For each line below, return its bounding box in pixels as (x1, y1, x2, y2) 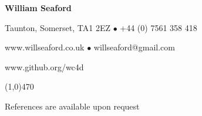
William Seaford (5, 2, 72, 13)
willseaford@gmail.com (93, 41, 175, 53)
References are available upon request (5, 100, 140, 112)
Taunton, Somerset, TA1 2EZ (5, 21, 110, 33)
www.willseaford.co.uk (5, 41, 85, 53)
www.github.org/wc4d (5, 60, 84, 73)
